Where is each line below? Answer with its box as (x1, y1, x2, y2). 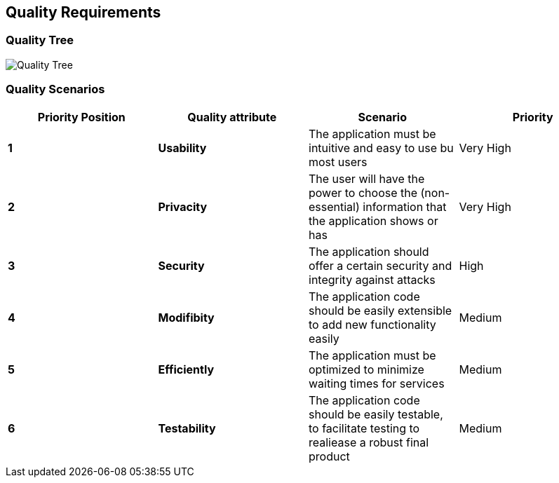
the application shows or (309, 213, 438, 228)
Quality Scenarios (6, 82, 105, 97)
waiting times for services (309, 376, 445, 390)
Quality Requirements (6, 4, 161, 21)
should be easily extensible (309, 303, 452, 318)
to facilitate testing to (309, 421, 420, 435)
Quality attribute (187, 109, 277, 124)
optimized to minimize (309, 362, 424, 376)
